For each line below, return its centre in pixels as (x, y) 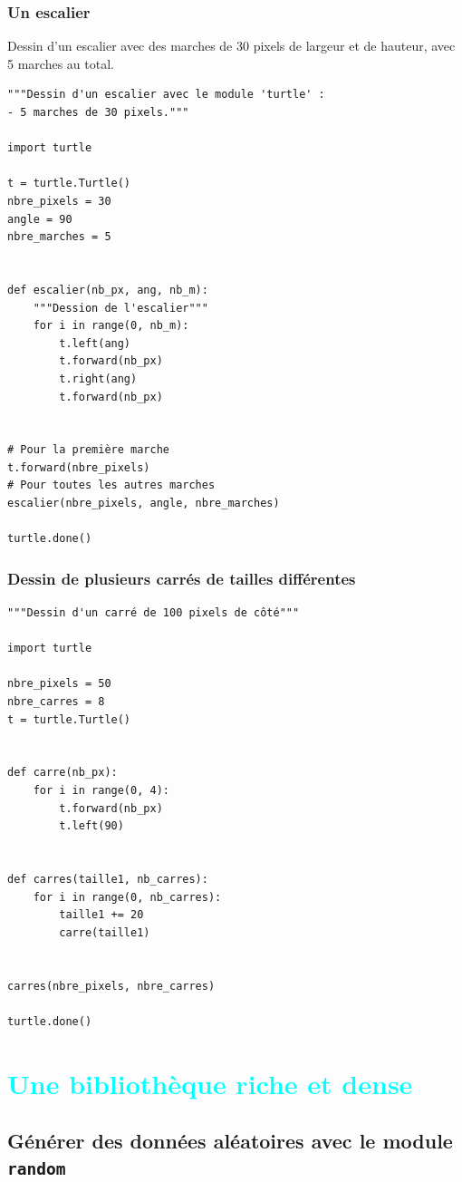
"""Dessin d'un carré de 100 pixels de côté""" (154, 613)
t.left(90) (91, 826)
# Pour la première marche (88, 450)
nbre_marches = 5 (59, 237)
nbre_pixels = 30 (59, 201)
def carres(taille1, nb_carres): (108, 879)
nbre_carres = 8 (56, 702)
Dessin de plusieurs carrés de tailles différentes (182, 578)
